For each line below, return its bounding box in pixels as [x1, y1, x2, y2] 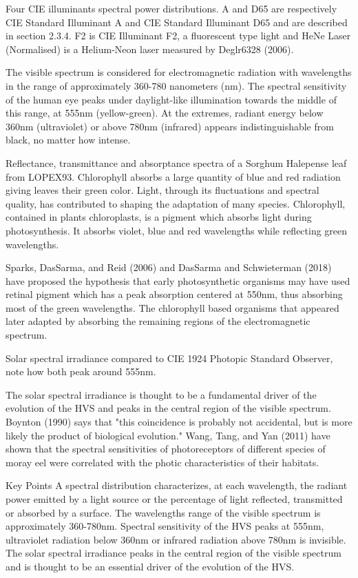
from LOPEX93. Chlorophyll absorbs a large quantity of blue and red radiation [6, 169, 341, 183]
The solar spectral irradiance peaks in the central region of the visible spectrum [6, 546, 341, 560]
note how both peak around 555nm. [6, 364, 156, 379]
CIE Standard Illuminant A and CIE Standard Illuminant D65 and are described [6, 14, 348, 29]
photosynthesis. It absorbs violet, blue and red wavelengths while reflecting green [6, 223, 348, 237]
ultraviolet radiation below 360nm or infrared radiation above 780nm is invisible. [6, 532, 346, 546]
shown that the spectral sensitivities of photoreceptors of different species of [6, 441, 326, 456]
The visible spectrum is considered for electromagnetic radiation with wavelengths [6, 65, 352, 79]
